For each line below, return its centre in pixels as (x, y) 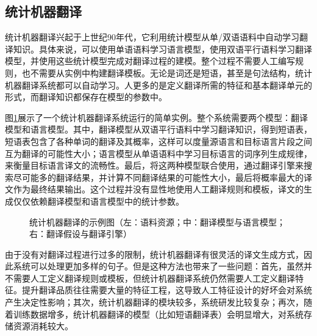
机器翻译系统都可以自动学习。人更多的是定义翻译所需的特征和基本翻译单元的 (158, 85)
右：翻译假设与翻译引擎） (80, 234)
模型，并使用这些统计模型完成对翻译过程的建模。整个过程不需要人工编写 (150, 61)
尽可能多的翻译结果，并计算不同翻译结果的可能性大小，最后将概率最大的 (158, 177)
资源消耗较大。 (43, 326)
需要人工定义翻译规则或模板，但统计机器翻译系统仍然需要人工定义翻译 (154, 278)
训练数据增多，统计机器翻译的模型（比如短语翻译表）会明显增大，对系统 (158, 314)
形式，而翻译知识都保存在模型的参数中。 (86, 97)
